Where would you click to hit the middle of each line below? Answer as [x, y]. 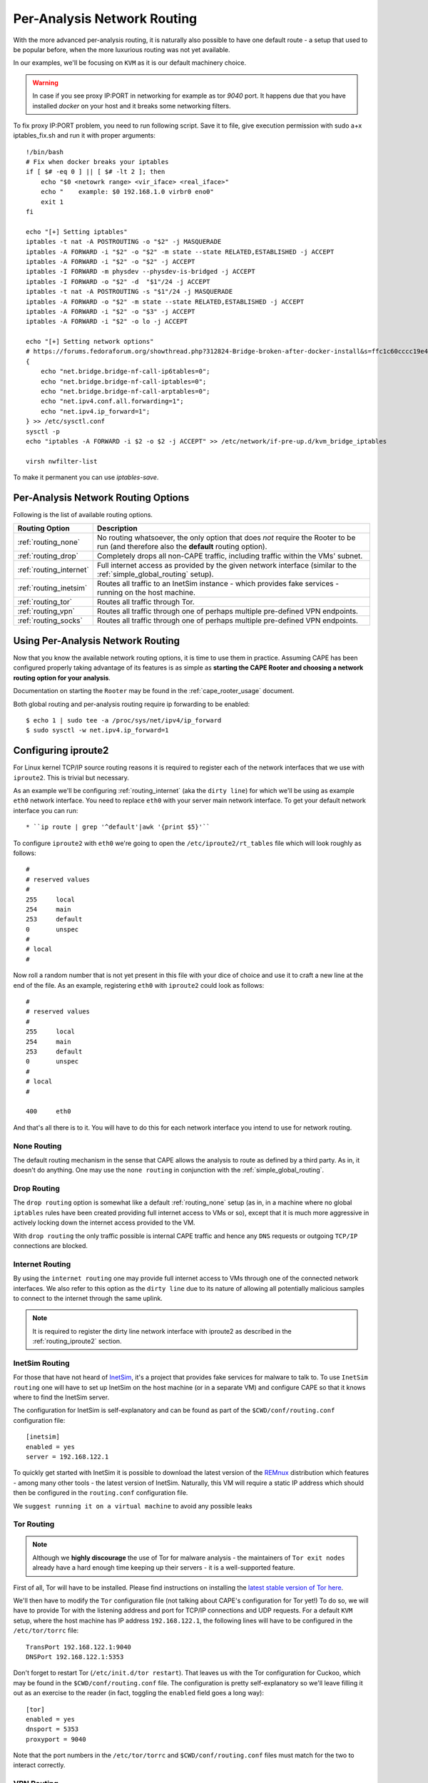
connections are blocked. [51, 1245]
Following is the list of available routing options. [83, 515]
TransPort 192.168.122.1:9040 [79, 1647]
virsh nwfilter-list [62, 461]
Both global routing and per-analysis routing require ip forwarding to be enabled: [132, 704]
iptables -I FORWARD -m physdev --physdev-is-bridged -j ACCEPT [141, 272]
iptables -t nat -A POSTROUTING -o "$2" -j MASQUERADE [124, 242]
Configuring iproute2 [61, 751]
